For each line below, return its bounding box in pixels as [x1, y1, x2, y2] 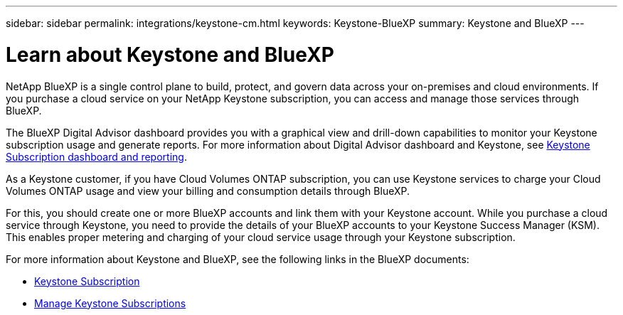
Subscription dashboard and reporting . [6, 150, 187, 163]
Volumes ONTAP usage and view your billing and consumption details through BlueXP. [6, 184, 410, 197]
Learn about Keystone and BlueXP [6, 42, 334, 67]
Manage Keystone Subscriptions [34, 297, 186, 309]
